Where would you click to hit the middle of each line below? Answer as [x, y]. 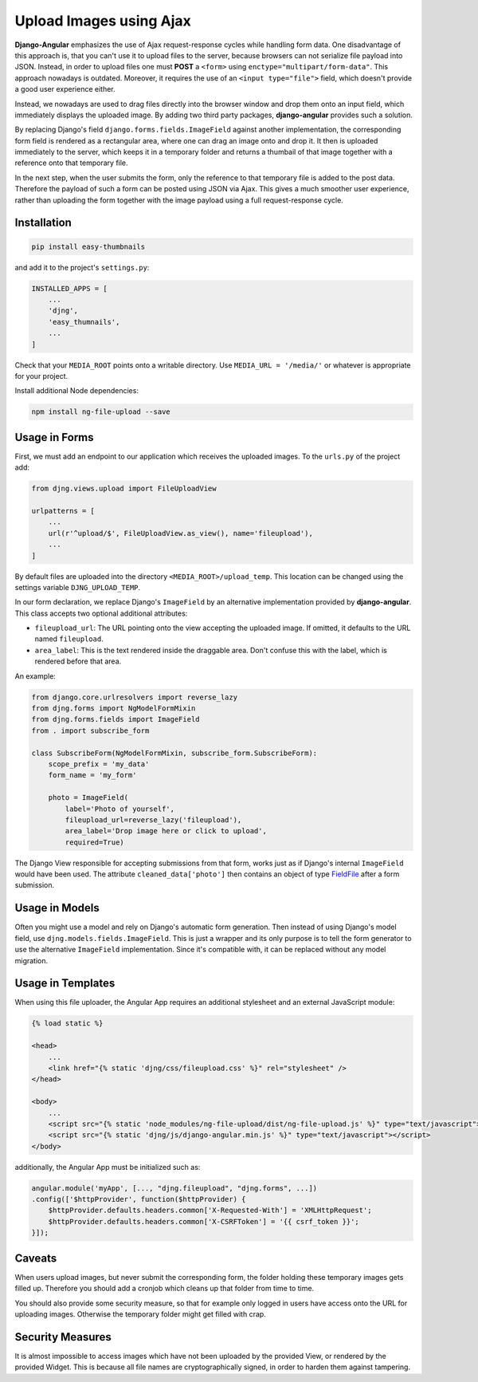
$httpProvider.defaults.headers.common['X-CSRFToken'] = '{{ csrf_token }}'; [204, 1221]
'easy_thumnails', [84, 322]
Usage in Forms [55, 437]
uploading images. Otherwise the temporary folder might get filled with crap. [140, 1314]
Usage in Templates [65, 984]
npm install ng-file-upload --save [101, 412]
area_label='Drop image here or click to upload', [166, 831]
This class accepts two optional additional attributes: [101, 613]
